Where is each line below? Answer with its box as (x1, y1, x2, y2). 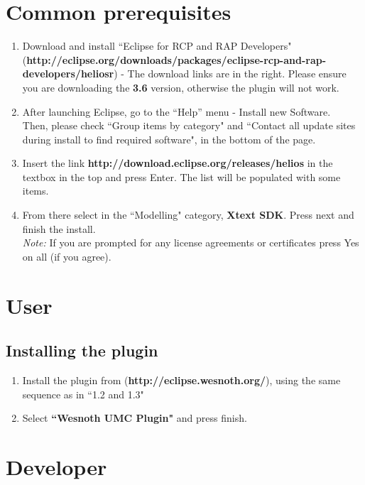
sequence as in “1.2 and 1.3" (22, 386, 144, 401)
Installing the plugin (6, 339, 158, 361)
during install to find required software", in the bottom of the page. (22, 131, 316, 146)
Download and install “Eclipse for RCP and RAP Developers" (22, 38, 292, 53)
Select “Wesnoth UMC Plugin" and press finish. (22, 410, 247, 425)
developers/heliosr (22, 66, 114, 81)
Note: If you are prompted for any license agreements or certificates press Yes (22, 235, 359, 250)
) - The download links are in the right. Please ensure (114, 66, 347, 81)
